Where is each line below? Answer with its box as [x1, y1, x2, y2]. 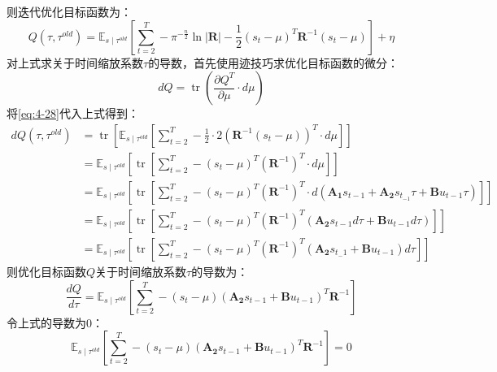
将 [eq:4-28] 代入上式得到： [7, 105, 139, 122]
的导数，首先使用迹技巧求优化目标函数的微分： [148, 54, 399, 71]
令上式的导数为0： [7, 314, 103, 331]
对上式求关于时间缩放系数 [7, 54, 143, 71]
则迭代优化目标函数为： [7, 3, 132, 19]
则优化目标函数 [7, 262, 86, 279]
